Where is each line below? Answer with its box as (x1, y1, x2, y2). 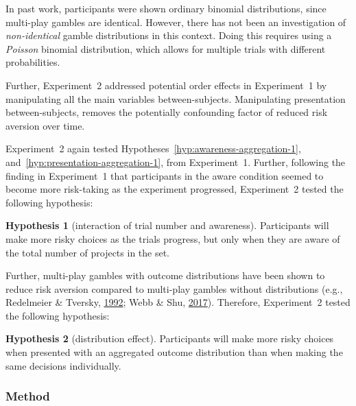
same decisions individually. (5, 358, 121, 372)
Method (5, 387, 50, 405)
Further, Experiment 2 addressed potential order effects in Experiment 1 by (5, 77, 327, 92)
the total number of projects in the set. (5, 245, 170, 259)
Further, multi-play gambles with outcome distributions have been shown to (5, 268, 325, 283)
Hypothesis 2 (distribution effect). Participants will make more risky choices (5, 331, 334, 346)
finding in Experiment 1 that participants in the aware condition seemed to (5, 168, 324, 182)
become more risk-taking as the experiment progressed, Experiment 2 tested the (5, 182, 344, 196)
